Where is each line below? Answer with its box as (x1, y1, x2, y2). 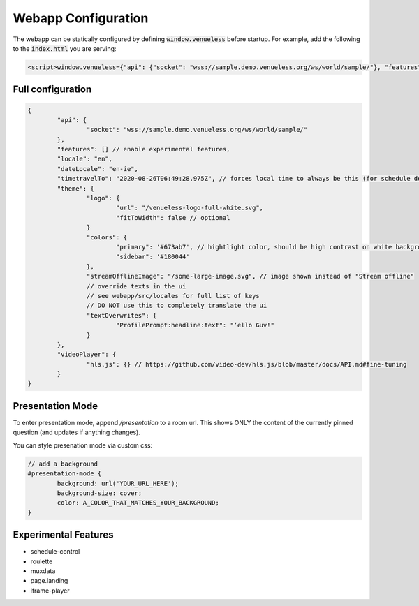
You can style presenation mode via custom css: (13, 441, 153, 450)
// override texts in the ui (86, 282, 186, 290)
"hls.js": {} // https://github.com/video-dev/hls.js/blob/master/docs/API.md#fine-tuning (86, 360, 407, 368)
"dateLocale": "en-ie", (57, 165, 139, 172)
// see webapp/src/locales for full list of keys (86, 292, 260, 300)
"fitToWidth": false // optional (115, 214, 230, 221)
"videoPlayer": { (57, 350, 117, 359)
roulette (30, 557, 53, 566)
